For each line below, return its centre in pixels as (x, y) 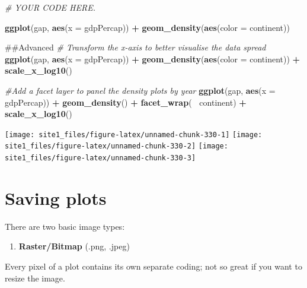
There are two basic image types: (65, 226)
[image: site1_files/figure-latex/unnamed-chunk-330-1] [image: (134, 134)
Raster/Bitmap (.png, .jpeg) (74, 246)
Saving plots (56, 197)
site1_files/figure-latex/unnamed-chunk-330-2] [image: (116, 146)
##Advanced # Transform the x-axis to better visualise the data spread (135, 47)
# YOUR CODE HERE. (50, 7)
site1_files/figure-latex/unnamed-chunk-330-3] (100, 158)
